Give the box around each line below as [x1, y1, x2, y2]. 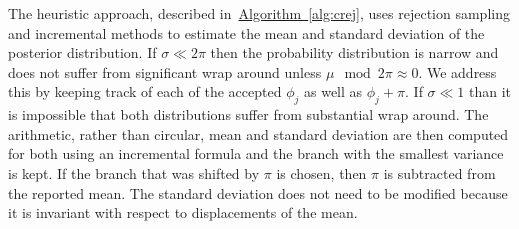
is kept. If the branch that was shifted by [8, 162, 260, 183]
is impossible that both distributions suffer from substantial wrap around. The [8, 104, 489, 125]
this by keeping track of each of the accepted [8, 81, 282, 102]
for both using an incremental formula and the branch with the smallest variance [8, 143, 504, 164]
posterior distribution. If [8, 42, 157, 63]
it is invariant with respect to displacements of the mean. [8, 202, 358, 223]
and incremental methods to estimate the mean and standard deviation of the [8, 22, 485, 43]
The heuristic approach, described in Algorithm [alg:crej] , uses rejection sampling [8, 3, 510, 23]
